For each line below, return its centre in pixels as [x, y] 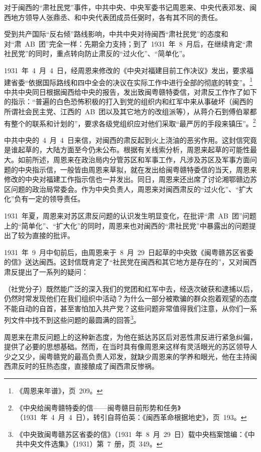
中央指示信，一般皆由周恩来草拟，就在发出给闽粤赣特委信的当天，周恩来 [137, 169]
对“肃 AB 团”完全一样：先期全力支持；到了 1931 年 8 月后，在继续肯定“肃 [128, 43]
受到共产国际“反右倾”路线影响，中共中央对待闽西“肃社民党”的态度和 [116, 34]
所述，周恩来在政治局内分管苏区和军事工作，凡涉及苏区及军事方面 [141, 160]
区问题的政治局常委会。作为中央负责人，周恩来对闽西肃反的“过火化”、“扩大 [128, 189]
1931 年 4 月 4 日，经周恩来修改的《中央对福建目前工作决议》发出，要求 [125, 70]
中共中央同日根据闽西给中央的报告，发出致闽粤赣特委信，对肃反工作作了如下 [130, 91]
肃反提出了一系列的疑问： [46, 271]
